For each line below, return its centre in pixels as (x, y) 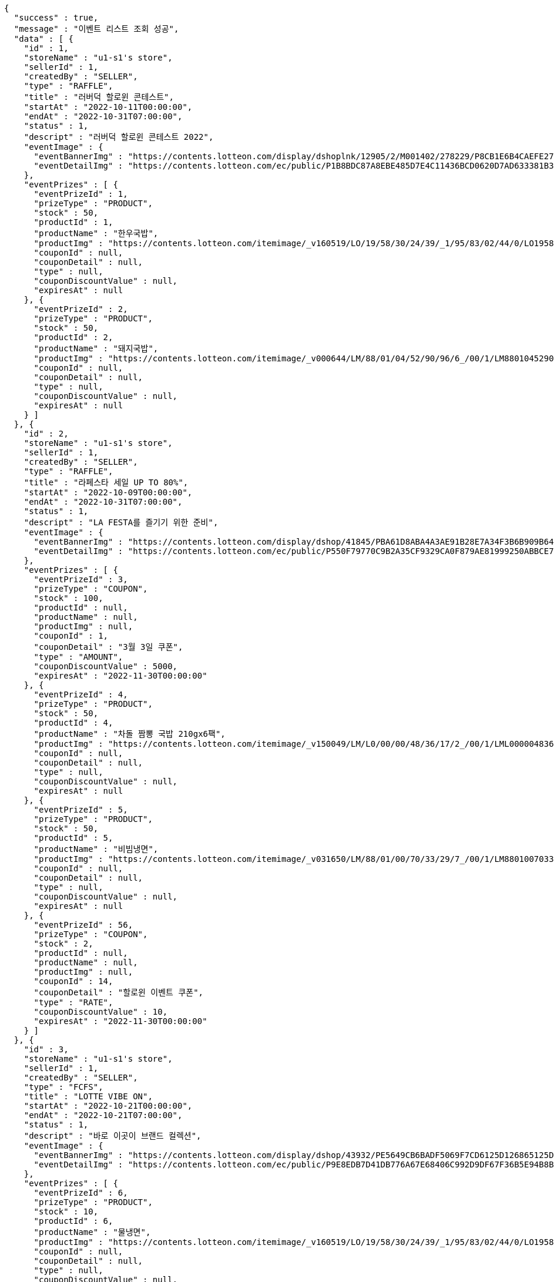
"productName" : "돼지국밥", (96, 348)
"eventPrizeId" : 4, (81, 694)
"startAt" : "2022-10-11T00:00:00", (108, 107)
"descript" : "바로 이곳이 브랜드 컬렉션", (113, 1136)
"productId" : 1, (73, 222)
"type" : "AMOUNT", (78, 657)
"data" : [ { (44, 39)
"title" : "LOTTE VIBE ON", (88, 1096)
